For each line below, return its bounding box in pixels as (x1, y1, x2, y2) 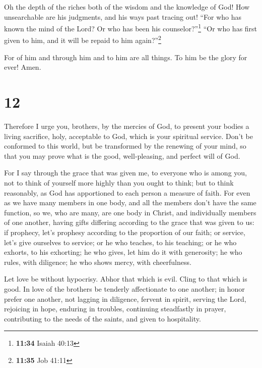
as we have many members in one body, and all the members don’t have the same (4, 197, 256, 208)
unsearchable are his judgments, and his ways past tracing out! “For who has (4, 11, 242, 22)
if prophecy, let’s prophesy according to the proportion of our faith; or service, (4, 226, 245, 237)
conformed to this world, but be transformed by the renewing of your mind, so (4, 141, 246, 151)
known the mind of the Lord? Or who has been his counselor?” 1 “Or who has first (4, 22, 257, 33)
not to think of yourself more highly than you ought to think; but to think (4, 177, 234, 188)
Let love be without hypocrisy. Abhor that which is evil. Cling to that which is (4, 273, 247, 284)
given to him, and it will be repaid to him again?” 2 (4, 33, 161, 45)
